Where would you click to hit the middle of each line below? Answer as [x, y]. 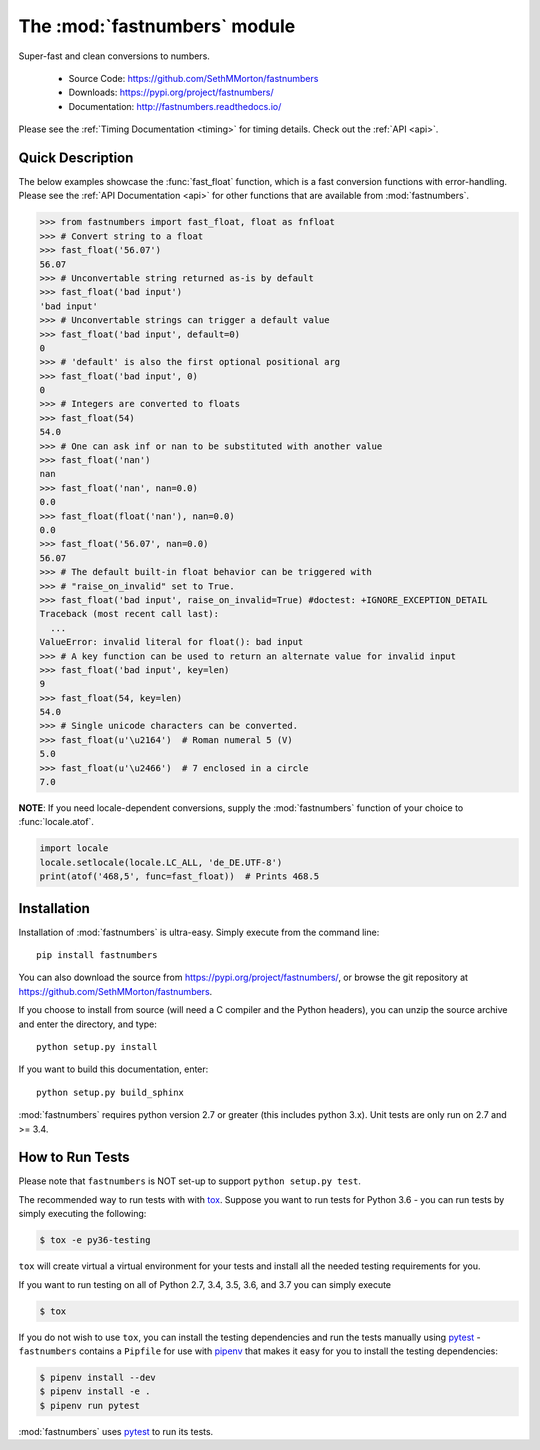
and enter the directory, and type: [87, 1024]
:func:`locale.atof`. [56, 822]
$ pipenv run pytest [89, 1405]
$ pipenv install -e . [95, 1391]
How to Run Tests [74, 1157]
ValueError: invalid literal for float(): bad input [171, 642]
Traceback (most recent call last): [129, 614]
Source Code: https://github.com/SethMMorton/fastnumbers [193, 78]
